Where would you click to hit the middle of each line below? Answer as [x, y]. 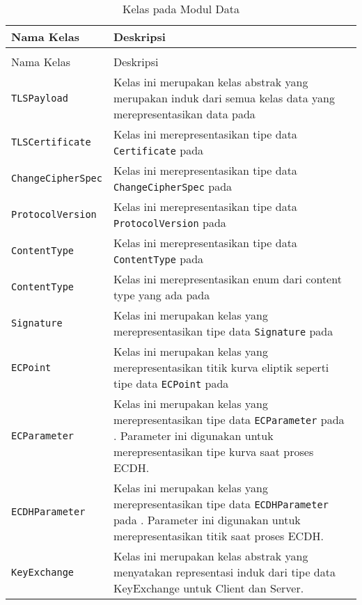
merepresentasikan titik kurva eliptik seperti [221, 367]
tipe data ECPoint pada [171, 383]
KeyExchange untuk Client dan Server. [208, 588]
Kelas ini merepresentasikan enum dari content [227, 279]
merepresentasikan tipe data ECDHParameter [221, 504]
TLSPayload [40, 98]
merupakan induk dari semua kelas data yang [224, 98]
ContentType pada [158, 259]
